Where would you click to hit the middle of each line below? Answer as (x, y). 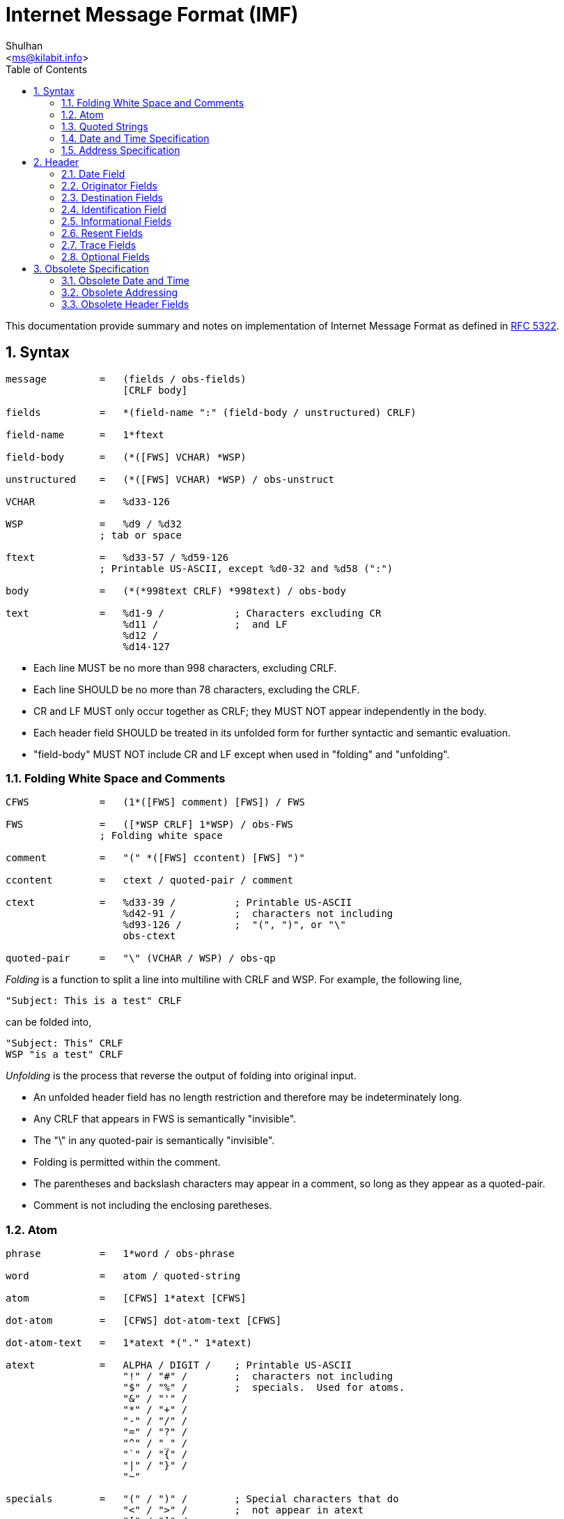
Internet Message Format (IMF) (152, 15)
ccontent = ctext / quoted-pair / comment (150, 880)
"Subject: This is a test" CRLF (94, 1001)
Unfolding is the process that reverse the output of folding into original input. (181, 1076)
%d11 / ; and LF (205, 624)
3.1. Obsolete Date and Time (125, 280)
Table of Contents (47, 69)
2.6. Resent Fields (102, 233)
